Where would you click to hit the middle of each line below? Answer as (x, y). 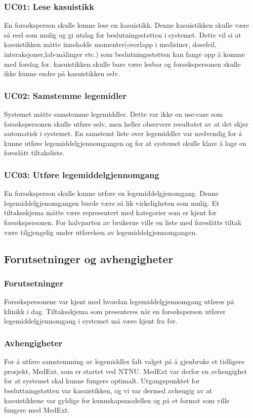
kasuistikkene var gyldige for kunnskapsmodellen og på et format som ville (117, 400)
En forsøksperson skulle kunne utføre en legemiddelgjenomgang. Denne (111, 193)
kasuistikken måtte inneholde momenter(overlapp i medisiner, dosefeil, (110, 44)
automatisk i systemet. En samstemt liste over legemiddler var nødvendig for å (123, 133)
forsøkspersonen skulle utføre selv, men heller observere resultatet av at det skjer (126, 123)
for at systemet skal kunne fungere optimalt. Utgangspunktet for (102, 381)
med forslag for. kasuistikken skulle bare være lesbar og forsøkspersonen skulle (122, 64)
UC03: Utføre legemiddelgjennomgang (82, 174)
